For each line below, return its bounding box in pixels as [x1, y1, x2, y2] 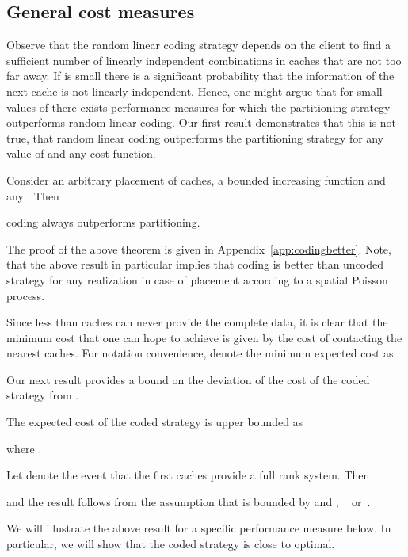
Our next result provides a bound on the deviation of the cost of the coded [6, 371, 370, 387]
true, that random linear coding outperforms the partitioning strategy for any [6, 129, 384, 146]
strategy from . [6, 387, 79, 403]
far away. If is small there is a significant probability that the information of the [6, 67, 395, 84]
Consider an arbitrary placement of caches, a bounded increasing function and [6, 171, 386, 188]
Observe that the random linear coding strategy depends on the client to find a [6, 36, 391, 53]
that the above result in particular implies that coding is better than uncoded [6, 256, 384, 273]
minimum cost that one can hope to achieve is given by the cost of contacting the [6, 329, 402, 345]
